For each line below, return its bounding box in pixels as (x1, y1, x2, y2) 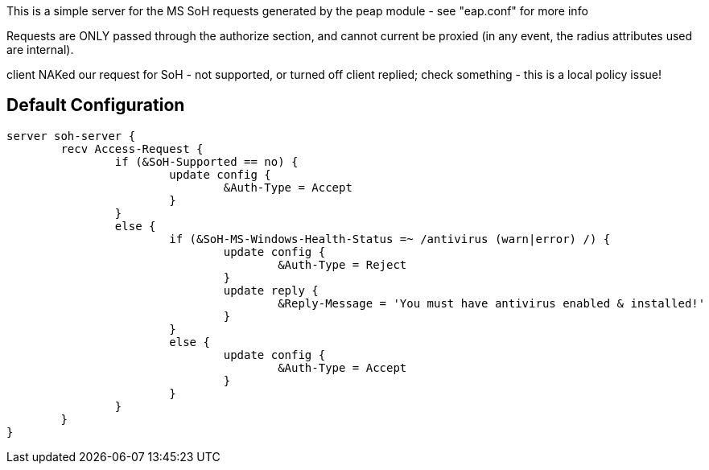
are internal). (6, 43, 74, 56)
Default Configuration (6, 95, 185, 116)
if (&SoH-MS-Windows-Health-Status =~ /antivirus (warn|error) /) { (169, 232, 611, 245)
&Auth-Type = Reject (278, 258, 407, 271)
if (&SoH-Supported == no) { (114, 155, 299, 168)
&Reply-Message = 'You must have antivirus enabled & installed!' (278, 296, 706, 310)
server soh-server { (6, 129, 136, 142)
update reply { (223, 283, 319, 297)
